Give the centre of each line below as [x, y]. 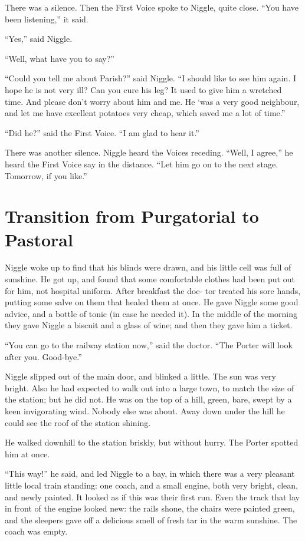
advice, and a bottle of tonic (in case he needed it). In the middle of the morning [151, 313]
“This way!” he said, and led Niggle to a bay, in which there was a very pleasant [150, 474]
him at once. [27, 453]
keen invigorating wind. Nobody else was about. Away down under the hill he [145, 410]
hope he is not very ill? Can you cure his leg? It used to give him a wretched [143, 89]
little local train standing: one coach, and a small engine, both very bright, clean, [151, 485]
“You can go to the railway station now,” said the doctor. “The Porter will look [149, 345]
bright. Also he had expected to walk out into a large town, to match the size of [150, 387]
